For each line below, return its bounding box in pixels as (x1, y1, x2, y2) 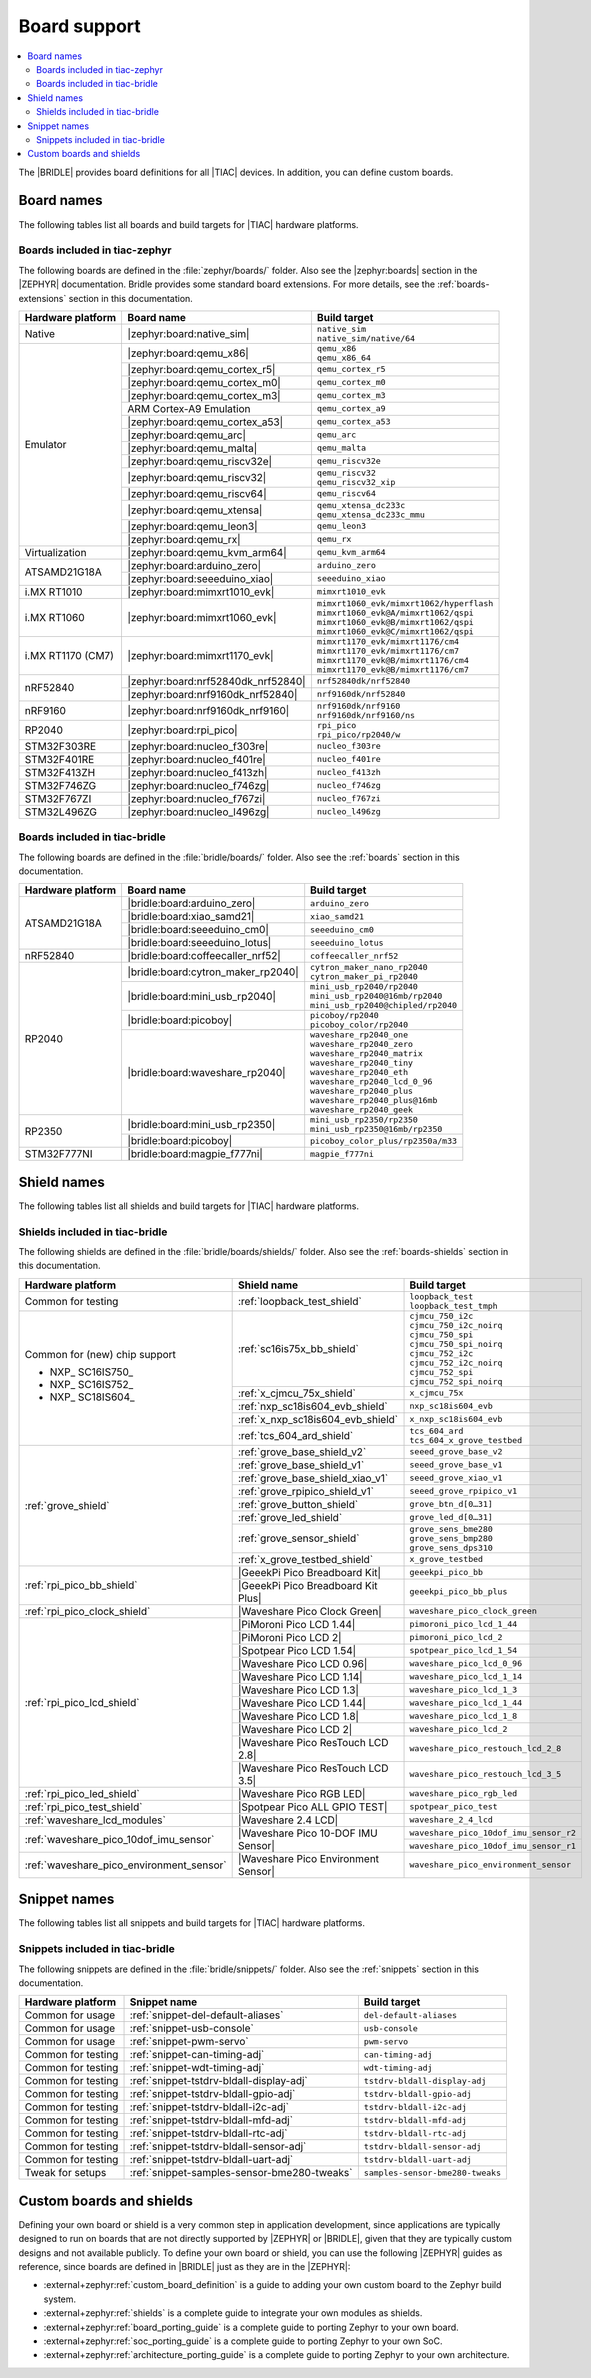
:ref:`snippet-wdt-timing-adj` (129, 2061, 265, 2075)
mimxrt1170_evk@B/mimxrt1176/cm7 (316, 664, 469, 675)
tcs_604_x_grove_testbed (409, 1435, 523, 1445)
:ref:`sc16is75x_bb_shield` (237, 1341, 359, 1355)
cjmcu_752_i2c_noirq (409, 1357, 503, 1368)
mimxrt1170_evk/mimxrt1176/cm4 (316, 636, 460, 647)
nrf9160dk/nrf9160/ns (316, 710, 415, 720)
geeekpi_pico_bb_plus (409, 1586, 508, 1597)
